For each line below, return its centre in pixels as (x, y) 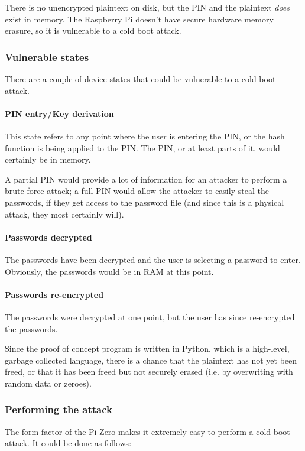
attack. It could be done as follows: (68, 443)
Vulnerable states (47, 56)
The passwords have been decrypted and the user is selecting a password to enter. (153, 259)
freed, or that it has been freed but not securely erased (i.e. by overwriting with (149, 371)
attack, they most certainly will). (64, 214)
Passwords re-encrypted (54, 294)
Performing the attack (59, 409)
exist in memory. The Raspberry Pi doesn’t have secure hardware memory (139, 19)
